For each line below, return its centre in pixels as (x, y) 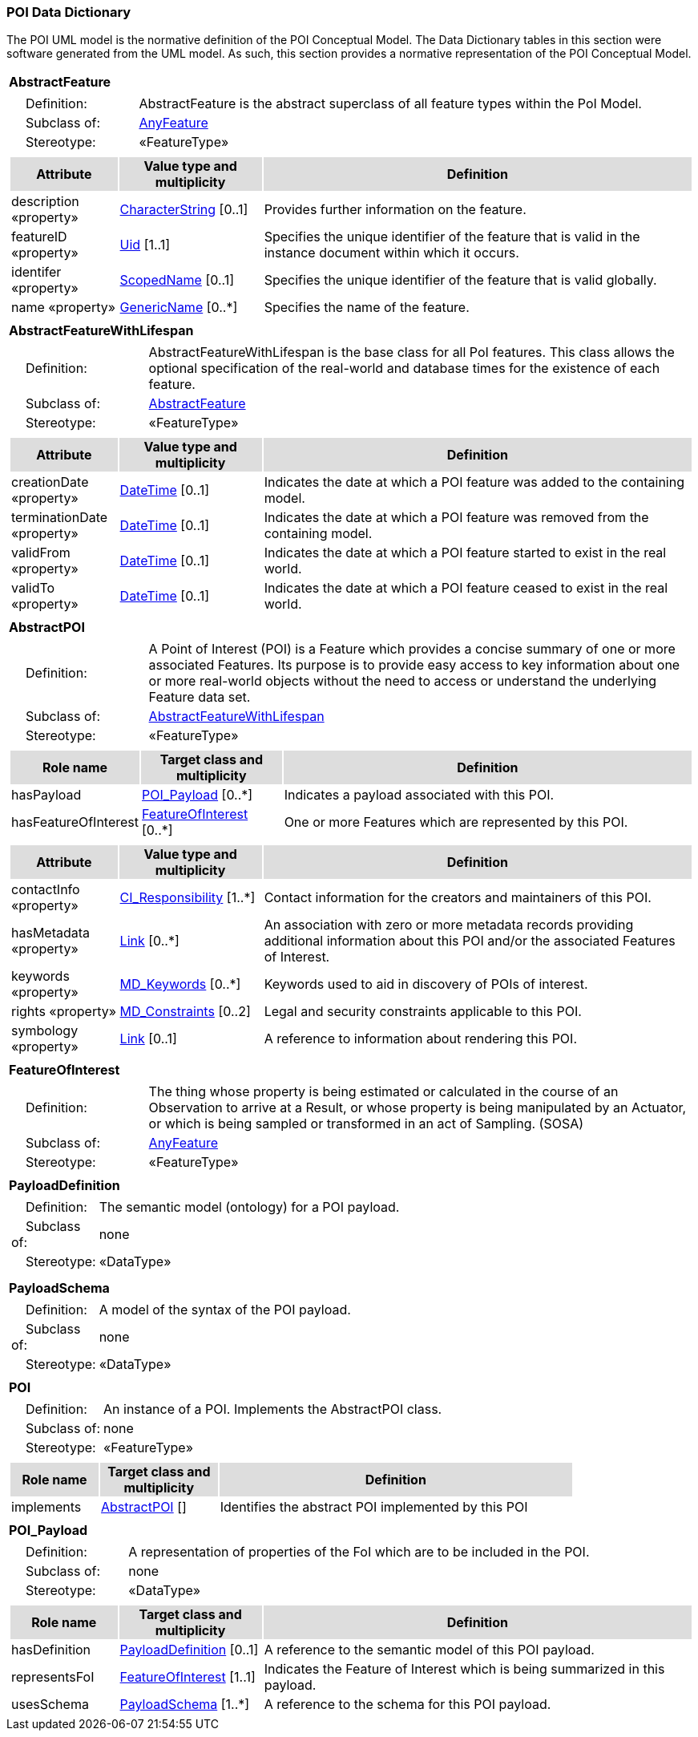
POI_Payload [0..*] (198, 795)
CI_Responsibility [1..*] (188, 898)
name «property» (64, 308)
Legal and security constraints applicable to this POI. (423, 1012)
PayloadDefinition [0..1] (189, 1650)
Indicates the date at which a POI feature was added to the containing (474, 482)
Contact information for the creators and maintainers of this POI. (458, 898)
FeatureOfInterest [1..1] (188, 1677)
